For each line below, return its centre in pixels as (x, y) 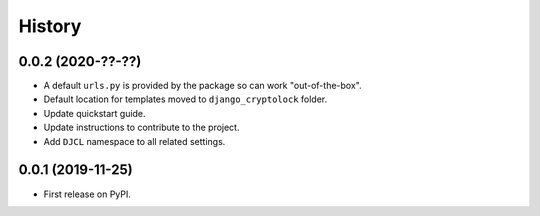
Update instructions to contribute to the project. (141, 127)
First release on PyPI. (87, 194)
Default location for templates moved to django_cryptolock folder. (185, 99)
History (50, 26)
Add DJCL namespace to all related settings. (134, 141)
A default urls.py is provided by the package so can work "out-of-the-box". (202, 86)
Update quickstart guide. (94, 113)
